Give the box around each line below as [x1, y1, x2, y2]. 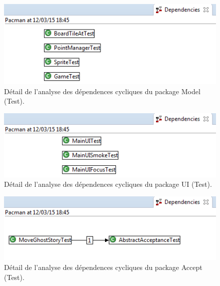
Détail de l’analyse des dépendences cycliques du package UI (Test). [4, 179, 212, 189]
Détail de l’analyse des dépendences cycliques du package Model [4, 86, 200, 96]
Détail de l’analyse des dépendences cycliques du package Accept [4, 261, 202, 272]
